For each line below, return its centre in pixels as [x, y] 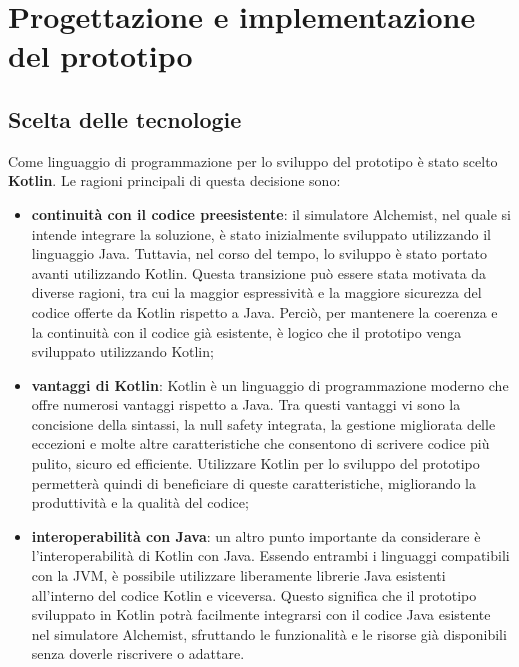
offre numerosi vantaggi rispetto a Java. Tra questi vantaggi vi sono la [246, 404]
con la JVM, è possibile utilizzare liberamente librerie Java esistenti [238, 575]
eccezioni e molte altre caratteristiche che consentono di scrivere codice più [260, 443]
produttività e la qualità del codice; [140, 502]
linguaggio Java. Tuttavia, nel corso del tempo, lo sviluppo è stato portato [259, 253]
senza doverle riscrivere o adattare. [138, 653]
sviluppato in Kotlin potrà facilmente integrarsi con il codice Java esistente [261, 614]
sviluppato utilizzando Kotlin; [122, 351]
